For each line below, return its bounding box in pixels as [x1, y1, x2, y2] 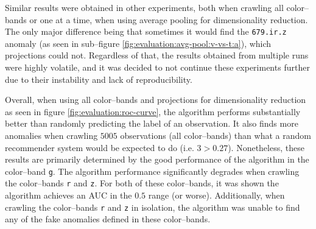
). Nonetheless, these [228, 141, 304, 153]
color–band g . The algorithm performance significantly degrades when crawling [5, 164, 300, 177]
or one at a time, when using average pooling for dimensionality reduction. [29, 13, 308, 26]
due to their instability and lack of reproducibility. [5, 72, 192, 85]
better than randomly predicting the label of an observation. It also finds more [5, 117, 298, 130]
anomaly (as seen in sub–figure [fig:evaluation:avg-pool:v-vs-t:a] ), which [5, 37, 272, 49]
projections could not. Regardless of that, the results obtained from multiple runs [5, 49, 309, 62]
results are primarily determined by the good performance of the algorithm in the [5, 153, 309, 166]
